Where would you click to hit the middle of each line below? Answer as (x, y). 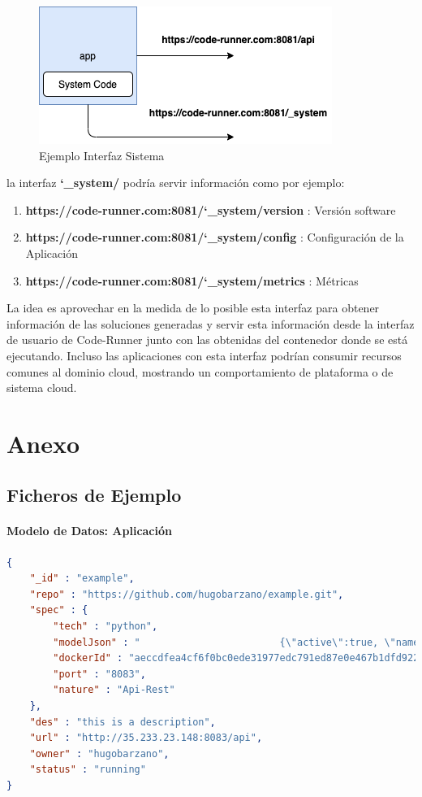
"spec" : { (59, 610)
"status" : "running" (88, 770)
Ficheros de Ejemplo (94, 495)
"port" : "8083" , (99, 674)
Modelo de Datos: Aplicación (89, 531)
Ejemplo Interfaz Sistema (102, 155)
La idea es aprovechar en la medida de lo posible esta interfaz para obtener (193, 308)
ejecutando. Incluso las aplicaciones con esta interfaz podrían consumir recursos (204, 355)
